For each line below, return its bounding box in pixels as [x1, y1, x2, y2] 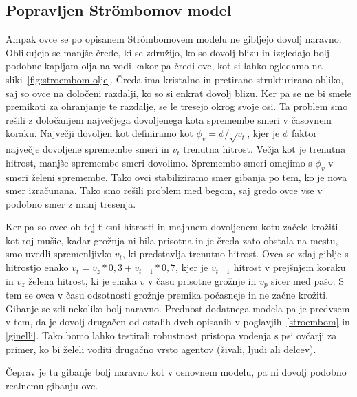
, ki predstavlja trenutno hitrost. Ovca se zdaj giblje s [122, 246, 349, 261]
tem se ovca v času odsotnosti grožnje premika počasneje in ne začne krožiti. [6, 288, 329, 302]
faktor [292, 126, 317, 140]
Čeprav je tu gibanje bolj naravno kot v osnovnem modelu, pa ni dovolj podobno [6, 365, 347, 379]
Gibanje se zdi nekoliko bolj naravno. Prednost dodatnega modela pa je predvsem [6, 301, 350, 315]
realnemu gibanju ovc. [6, 378, 98, 392]
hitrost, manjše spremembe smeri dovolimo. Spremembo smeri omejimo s [6, 155, 312, 169]
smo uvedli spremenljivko [6, 246, 112, 261]
